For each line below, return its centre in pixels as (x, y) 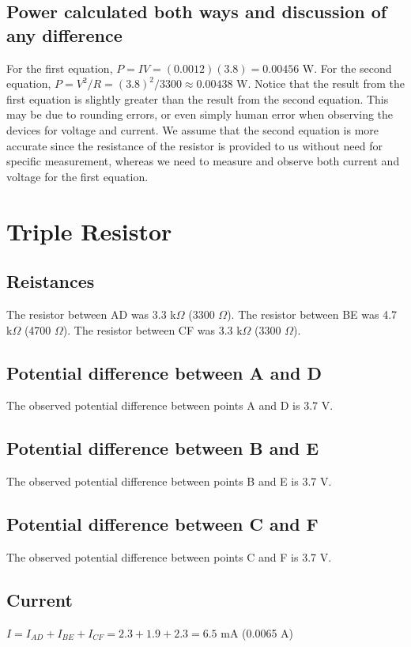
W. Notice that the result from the (321, 83)
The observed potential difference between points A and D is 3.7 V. (170, 405)
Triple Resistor (89, 231)
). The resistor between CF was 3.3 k (153, 329)
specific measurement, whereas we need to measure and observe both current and (203, 161)
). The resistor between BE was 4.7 (312, 314)
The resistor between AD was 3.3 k (91, 314)
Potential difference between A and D (164, 372)
